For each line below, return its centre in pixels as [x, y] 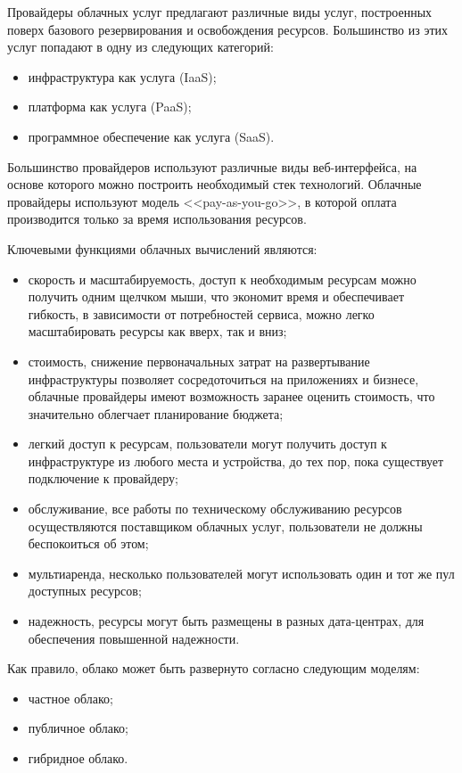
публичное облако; [78, 728]
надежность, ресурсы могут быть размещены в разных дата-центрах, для [226, 621]
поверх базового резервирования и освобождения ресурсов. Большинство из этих [228, 29]
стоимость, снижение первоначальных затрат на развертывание [199, 361]
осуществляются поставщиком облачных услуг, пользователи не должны [225, 526]
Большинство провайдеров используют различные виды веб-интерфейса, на [212, 166]
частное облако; [70, 698]
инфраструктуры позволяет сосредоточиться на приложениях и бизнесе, [223, 378]
